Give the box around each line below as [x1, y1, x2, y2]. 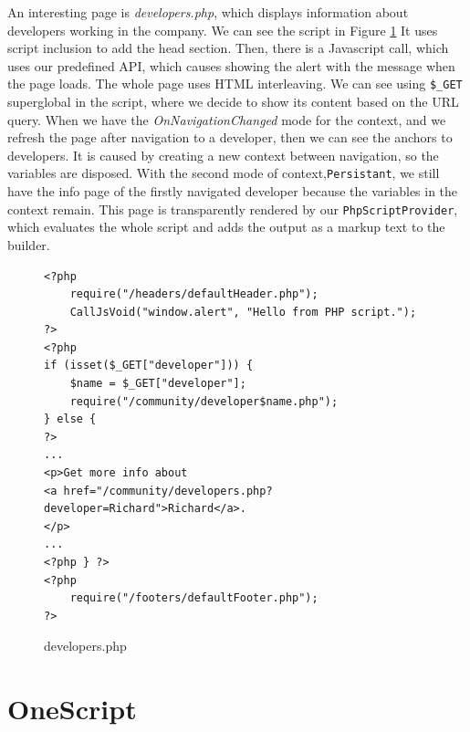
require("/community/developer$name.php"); [69, 394, 339, 408]
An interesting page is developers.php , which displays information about [7, 3, 409, 21]
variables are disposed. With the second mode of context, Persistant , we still [7, 163, 440, 183]
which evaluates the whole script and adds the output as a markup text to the [7, 217, 445, 236]
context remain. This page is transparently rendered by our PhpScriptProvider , [7, 199, 458, 218]
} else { [44, 413, 97, 426]
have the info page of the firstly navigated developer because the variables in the [7, 182, 458, 201]
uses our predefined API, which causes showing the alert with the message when [7, 56, 455, 75]
